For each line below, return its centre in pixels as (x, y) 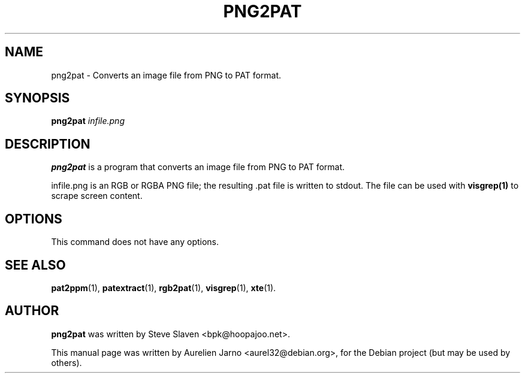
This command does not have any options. (135, 242)
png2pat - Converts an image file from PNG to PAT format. (166, 75)
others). (67, 362)
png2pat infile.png (88, 121)
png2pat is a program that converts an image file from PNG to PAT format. (198, 167)
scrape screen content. (97, 196)
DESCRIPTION (48, 144)
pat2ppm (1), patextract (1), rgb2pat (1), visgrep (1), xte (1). (164, 288)
